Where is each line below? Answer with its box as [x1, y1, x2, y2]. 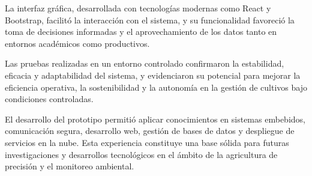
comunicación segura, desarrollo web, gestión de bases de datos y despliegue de [5, 124, 295, 137]
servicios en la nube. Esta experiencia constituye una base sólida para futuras [5, 136, 289, 148]
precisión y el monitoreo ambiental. [5, 160, 134, 172]
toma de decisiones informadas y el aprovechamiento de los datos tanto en [5, 25, 277, 38]
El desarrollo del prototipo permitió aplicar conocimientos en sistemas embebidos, [5, 112, 305, 125]
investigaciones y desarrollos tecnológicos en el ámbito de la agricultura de [5, 148, 278, 160]
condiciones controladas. [5, 93, 94, 105]
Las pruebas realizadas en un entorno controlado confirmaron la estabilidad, [5, 57, 284, 70]
